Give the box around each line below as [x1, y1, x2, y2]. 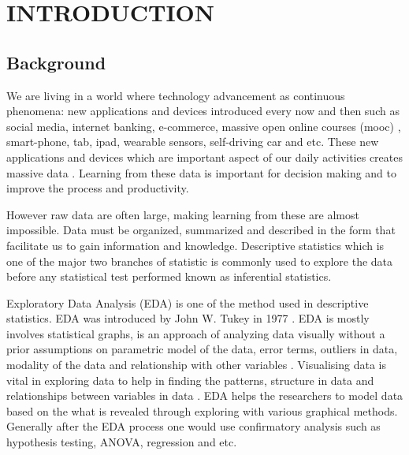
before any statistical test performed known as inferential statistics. [6, 268, 332, 285]
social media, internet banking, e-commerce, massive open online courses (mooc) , [6, 117, 401, 134]
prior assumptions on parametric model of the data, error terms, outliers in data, [6, 341, 398, 357]
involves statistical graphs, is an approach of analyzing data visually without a [6, 325, 385, 341]
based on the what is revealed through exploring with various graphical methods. [6, 402, 398, 419]
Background [6, 50, 106, 74]
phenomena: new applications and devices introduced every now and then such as [6, 103, 400, 119]
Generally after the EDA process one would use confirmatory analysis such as [6, 418, 381, 434]
